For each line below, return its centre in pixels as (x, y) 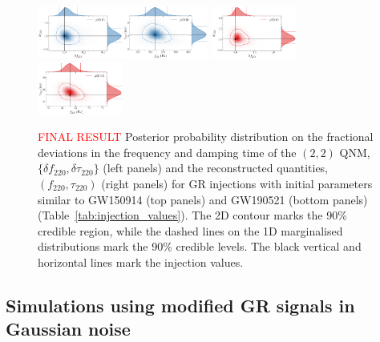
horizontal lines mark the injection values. (141, 262)
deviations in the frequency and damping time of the (167, 152)
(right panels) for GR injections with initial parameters (237, 184)
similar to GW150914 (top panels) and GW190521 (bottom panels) (203, 199)
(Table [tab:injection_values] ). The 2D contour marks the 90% (192, 215)
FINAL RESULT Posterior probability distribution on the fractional (206, 137)
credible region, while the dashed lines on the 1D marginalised (190, 230)
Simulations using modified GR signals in (180, 305)
